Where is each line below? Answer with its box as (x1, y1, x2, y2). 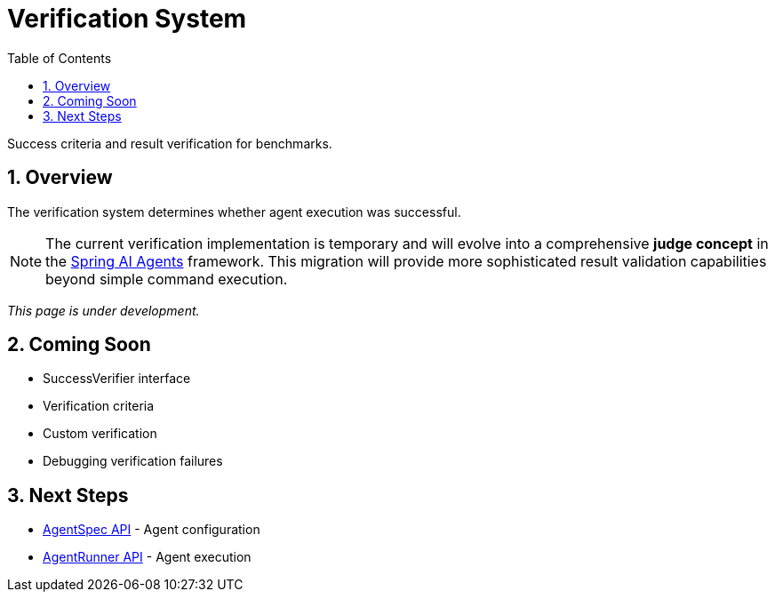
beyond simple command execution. (45, 269, 288, 288)
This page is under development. (7, 302, 200, 318)
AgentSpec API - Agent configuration (43, 522, 260, 538)
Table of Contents (7, 50, 112, 66)
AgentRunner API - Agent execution (43, 549, 252, 565)
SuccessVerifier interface (43, 371, 191, 387)
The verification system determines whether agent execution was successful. (7, 204, 461, 220)
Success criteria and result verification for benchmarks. (7, 135, 332, 151)
